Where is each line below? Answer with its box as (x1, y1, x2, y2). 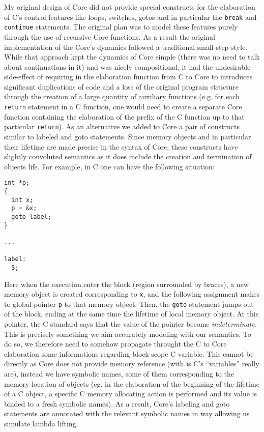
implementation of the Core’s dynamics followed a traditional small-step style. (4, 41, 248, 52)
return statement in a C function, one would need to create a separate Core (4, 101, 242, 112)
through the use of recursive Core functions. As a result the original (4, 31, 215, 42)
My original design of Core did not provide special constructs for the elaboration (4, 2, 255, 12)
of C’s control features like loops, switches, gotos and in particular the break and (4, 11, 257, 22)
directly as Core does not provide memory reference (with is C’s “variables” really (4, 358, 259, 369)
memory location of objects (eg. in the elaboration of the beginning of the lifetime (4, 378, 259, 389)
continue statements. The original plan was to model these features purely (4, 21, 238, 32)
